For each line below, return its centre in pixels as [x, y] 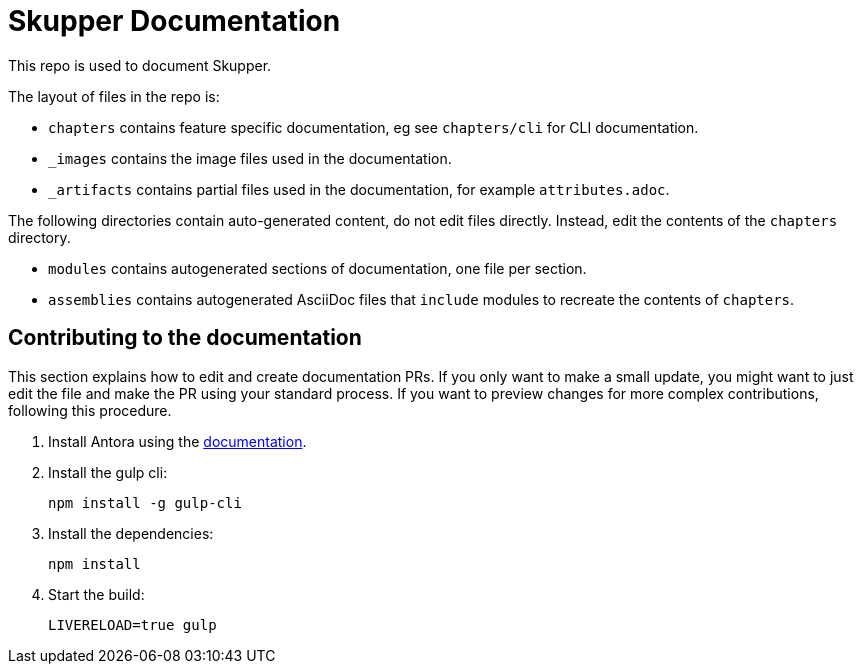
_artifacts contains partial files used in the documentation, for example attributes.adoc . [359, 189]
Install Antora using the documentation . [177, 441]
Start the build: [96, 594]
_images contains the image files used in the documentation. [250, 158]
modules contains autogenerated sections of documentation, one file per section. [317, 268]
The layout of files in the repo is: [114, 96]
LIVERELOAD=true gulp [132, 624]
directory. [39, 237]
